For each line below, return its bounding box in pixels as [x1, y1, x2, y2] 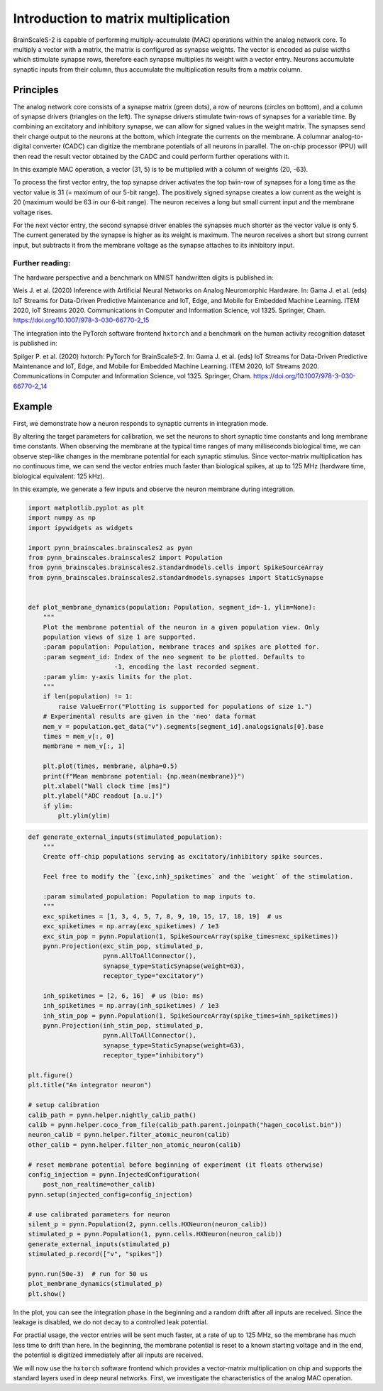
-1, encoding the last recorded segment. [113, 663, 260, 671]
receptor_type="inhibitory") [103, 1051, 204, 1060]
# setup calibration [28, 1101, 99, 1109]
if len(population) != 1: [43, 693, 133, 700]
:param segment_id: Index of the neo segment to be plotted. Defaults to [43, 653, 305, 661]
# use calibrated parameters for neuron [28, 1210, 170, 1219]
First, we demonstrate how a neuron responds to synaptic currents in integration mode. [13, 419, 269, 427]
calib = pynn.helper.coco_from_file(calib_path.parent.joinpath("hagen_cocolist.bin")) [28, 1121, 343, 1128]
